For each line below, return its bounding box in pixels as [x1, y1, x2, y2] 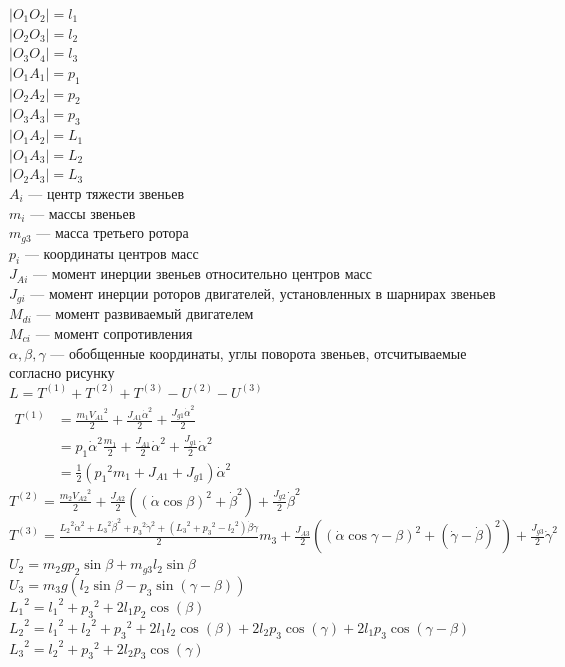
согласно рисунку [9, 362, 115, 383]
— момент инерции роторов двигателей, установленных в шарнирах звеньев [30, 282, 496, 303]
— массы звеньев [30, 202, 136, 223]
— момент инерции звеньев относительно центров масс [32, 263, 373, 284]
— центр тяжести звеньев [28, 182, 185, 203]
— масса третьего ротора [36, 222, 189, 243]
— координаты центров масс [24, 242, 199, 263]
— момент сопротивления [35, 323, 193, 344]
